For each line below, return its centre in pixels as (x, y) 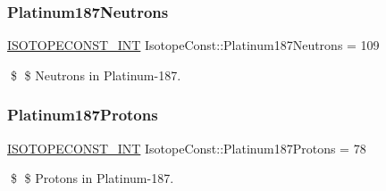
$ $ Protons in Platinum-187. (92, 178)
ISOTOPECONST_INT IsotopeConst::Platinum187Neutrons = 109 (193, 45)
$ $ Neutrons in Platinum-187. (96, 75)
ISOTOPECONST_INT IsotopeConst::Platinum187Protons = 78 (187, 148)
